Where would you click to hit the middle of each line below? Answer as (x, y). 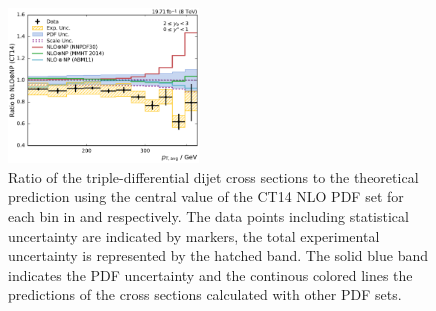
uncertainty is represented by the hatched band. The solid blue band (218, 255)
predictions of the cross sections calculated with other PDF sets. (205, 294)
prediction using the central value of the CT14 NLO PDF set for (206, 196)
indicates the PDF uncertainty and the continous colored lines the (210, 274)
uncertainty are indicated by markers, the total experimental (194, 235)
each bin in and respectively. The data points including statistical (208, 215)
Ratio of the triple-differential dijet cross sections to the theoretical (213, 176)
